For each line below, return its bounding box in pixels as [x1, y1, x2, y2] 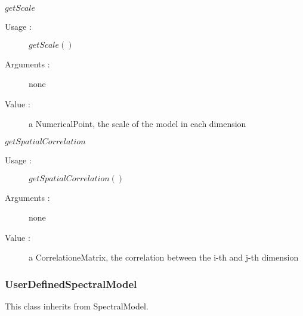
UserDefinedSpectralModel [5, 276, 137, 291]
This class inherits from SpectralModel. [5, 300, 149, 312]
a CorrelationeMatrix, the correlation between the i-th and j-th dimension [29, 251, 299, 264]
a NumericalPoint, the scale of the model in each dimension [29, 117, 246, 130]
